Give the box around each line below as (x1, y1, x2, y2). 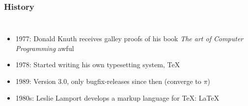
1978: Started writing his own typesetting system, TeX (15, 59, 180, 70)
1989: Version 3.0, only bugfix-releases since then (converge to (15, 76, 201, 86)
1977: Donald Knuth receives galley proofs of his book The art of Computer (15, 33, 244, 44)
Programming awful (15, 43, 74, 53)
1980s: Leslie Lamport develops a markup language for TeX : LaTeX (15, 92, 220, 103)
